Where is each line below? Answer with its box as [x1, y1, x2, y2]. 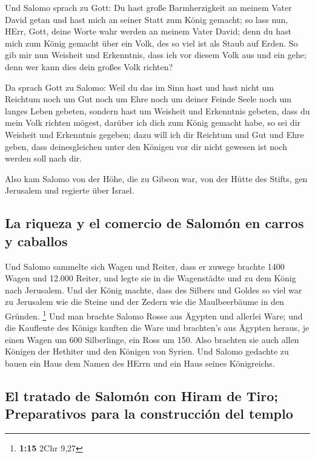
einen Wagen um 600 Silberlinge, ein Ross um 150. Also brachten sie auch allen [5, 333, 299, 345]
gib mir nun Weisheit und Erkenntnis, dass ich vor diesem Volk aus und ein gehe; [5, 48, 307, 61]
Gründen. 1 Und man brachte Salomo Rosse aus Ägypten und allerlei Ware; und [5, 307, 303, 322]
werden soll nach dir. [5, 152, 82, 165]
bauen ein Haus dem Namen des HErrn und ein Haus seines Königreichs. [5, 356, 275, 369]
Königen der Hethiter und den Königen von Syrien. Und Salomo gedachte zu [5, 345, 289, 358]
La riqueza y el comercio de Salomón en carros [5, 214, 304, 232]
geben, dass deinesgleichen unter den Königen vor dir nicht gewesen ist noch [5, 140, 287, 152]
